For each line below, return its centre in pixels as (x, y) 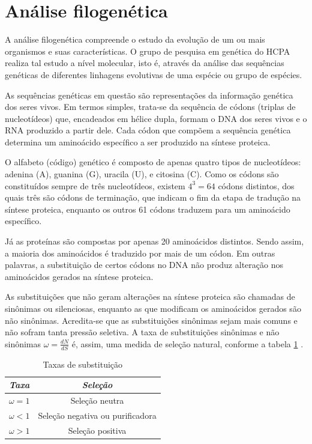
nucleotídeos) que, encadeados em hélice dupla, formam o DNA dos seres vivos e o (156, 118)
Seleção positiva (97, 430)
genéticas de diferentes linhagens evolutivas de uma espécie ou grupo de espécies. (154, 74)
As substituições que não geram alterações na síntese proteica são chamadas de (150, 297)
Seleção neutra (97, 400)
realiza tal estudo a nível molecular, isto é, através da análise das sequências (145, 63)
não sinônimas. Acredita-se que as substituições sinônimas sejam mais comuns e (151, 320)
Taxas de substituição (83, 364)
